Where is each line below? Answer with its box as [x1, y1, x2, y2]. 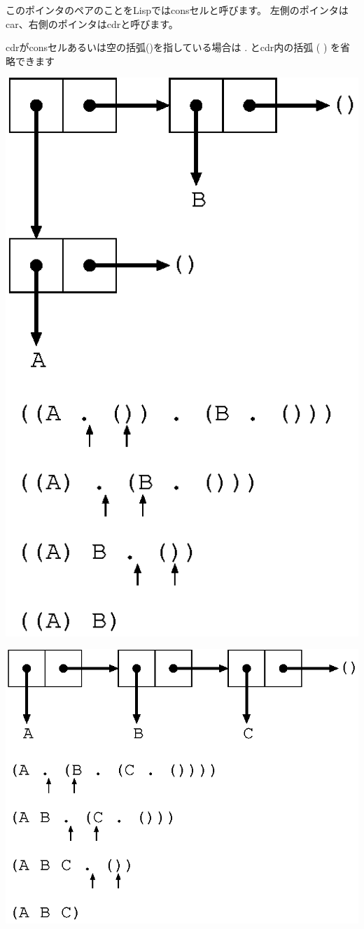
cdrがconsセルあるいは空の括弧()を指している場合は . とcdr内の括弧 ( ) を [6, 40, 341, 55]
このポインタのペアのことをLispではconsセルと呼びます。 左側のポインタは [6, 3, 349, 17]
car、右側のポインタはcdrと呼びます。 [6, 16, 178, 31]
